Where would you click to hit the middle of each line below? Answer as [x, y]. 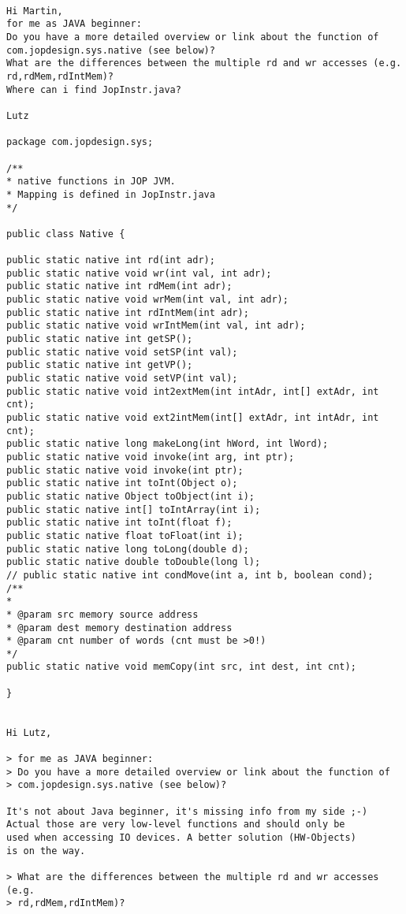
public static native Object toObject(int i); [130, 496]
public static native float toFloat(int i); [125, 535]
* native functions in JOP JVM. [91, 182]
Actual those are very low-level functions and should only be [176, 825]
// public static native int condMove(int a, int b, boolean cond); [190, 575]
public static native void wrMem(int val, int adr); [147, 300]
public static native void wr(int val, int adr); [139, 273]
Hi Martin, [35, 11]
